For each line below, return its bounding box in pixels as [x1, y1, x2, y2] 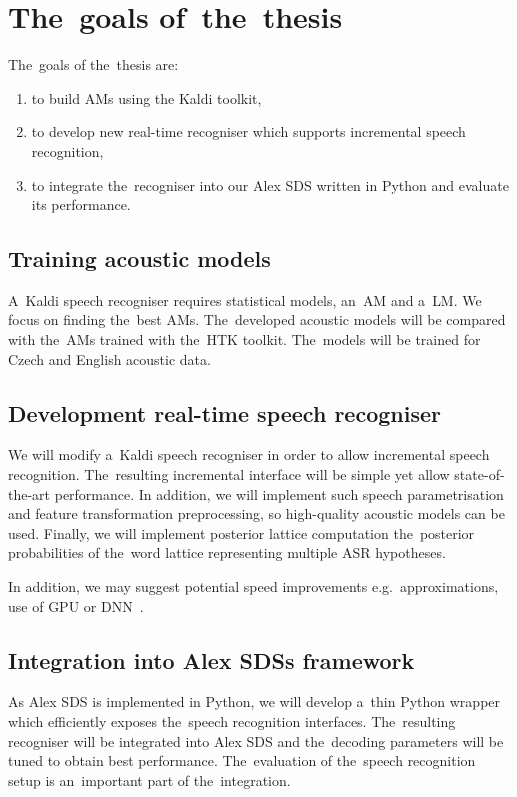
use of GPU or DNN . [8, 595, 144, 616]
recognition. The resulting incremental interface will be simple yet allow [8, 464, 450, 485]
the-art [8, 483, 51, 504]
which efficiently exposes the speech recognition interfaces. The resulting [8, 711, 456, 732]
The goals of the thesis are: [8, 54, 179, 75]
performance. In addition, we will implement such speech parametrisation [54, 483, 504, 504]
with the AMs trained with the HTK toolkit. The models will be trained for [8, 329, 481, 350]
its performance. [31, 194, 131, 215]
